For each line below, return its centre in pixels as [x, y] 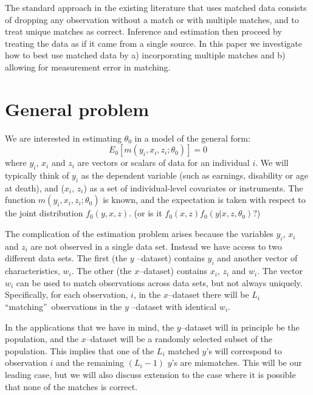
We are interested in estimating [63, 138]
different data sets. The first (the [66, 258]
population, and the [42, 339]
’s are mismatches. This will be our [237, 362]
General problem [77, 108]
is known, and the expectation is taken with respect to [204, 200]
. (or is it [146, 213]
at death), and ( [35, 187]
